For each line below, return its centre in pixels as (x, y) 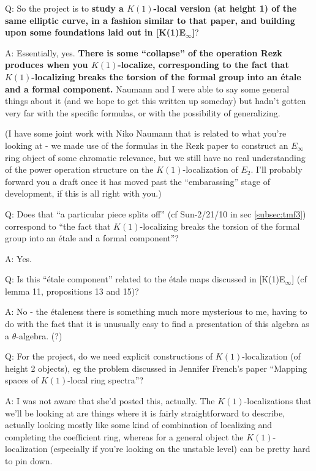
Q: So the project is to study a (64, 8)
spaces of (22, 380)
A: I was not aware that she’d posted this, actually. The (110, 401)
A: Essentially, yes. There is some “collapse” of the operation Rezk (144, 52)
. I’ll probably (276, 169)
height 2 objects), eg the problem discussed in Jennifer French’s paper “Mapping (156, 368)
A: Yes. (19, 258)
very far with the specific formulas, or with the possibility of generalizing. (143, 112)
